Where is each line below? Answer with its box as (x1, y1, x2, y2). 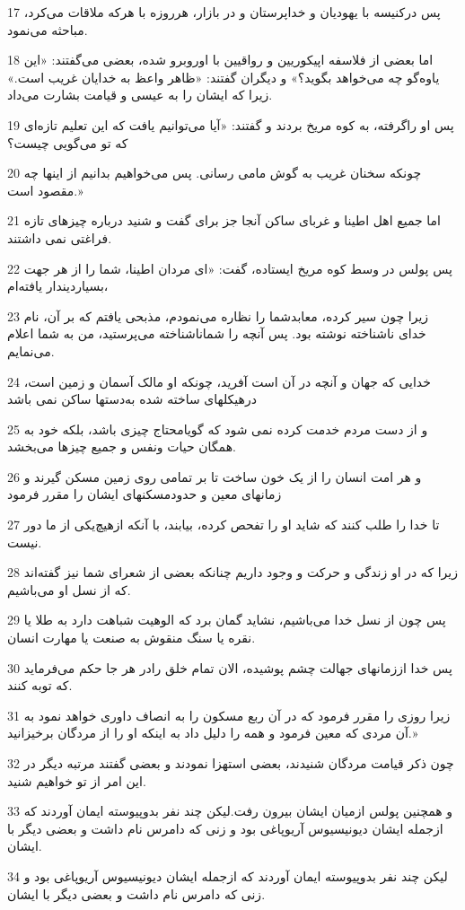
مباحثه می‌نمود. (7, 20, 88, 39)
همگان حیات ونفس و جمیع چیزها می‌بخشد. (7, 437, 236, 456)
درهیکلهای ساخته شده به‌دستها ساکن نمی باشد (7, 389, 257, 408)
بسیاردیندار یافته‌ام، (7, 276, 109, 295)
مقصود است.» (7, 180, 83, 199)
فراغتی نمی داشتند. (7, 228, 112, 247)
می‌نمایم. (7, 341, 55, 360)
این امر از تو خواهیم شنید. (7, 771, 146, 790)
